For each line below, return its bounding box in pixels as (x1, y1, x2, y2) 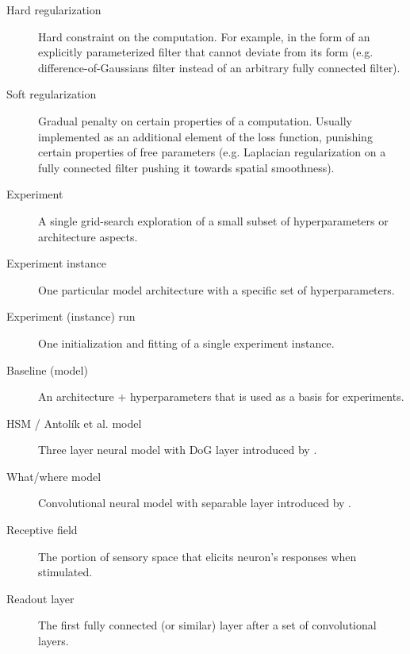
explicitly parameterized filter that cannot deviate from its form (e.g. (38, 44, 374, 60)
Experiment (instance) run (6, 308, 136, 325)
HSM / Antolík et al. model (6, 414, 142, 431)
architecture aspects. (38, 228, 138, 244)
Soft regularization (6, 86, 97, 102)
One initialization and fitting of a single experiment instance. (38, 334, 335, 351)
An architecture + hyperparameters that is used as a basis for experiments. (38, 388, 404, 405)
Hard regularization (6, 2, 102, 17)
